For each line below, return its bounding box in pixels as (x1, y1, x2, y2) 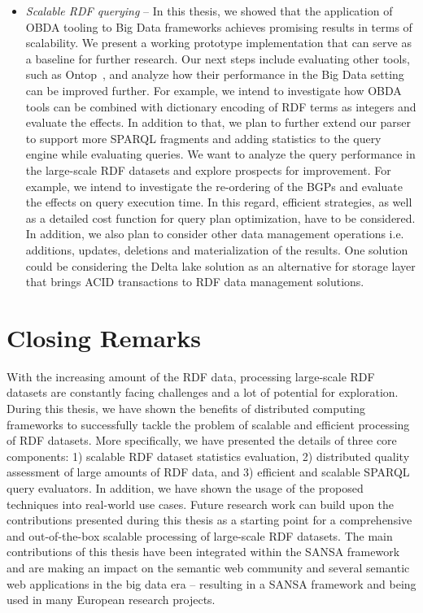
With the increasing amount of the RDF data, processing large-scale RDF (7, 367, 375, 385)
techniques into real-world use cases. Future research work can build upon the (7, 495, 395, 512)
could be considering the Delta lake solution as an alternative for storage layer (25, 257, 416, 274)
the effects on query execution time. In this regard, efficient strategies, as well (25, 193, 412, 211)
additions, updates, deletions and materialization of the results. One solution (25, 241, 408, 258)
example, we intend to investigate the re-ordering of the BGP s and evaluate (25, 177, 403, 194)
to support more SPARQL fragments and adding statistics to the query (25, 129, 382, 146)
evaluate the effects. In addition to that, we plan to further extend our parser (25, 114, 412, 131)
